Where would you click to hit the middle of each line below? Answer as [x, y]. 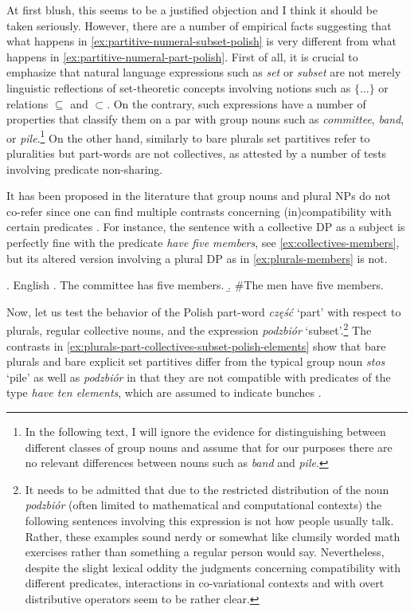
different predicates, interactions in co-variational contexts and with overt [205, 583]
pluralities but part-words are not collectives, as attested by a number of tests [197, 153]
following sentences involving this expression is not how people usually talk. [209, 520]
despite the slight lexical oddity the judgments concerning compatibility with [213, 567]
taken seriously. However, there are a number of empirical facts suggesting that [199, 25]
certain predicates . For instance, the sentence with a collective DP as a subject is [206, 227]
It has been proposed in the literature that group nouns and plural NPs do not [199, 196]
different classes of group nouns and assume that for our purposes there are [209, 447]
